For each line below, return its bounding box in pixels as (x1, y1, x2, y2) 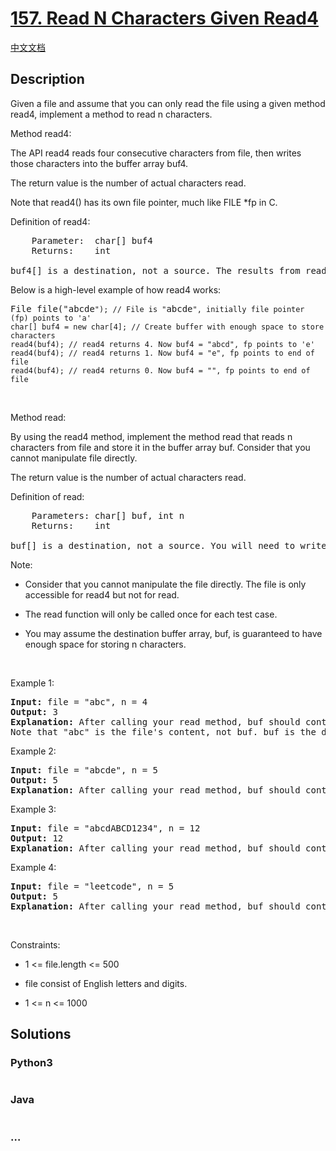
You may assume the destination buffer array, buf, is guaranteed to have (24, 627, 323, 639)
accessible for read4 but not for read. (24, 588, 180, 601)
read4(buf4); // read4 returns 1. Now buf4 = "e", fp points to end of (10, 348, 315, 358)
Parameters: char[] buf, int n (31, 510, 185, 521)
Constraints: (10, 938, 61, 951)
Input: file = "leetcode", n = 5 (10, 880, 175, 892)
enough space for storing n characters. (24, 638, 187, 650)
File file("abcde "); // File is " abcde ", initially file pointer (10, 303, 305, 314)
